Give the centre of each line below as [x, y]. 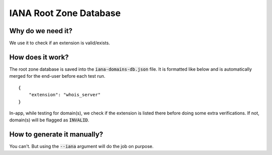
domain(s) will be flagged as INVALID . [49, 120]
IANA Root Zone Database [65, 13]
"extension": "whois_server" [64, 95]
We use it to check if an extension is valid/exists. [60, 43]
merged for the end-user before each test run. [57, 76]
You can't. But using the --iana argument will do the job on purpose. [81, 146]
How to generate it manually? [56, 135]
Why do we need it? [41, 31]
